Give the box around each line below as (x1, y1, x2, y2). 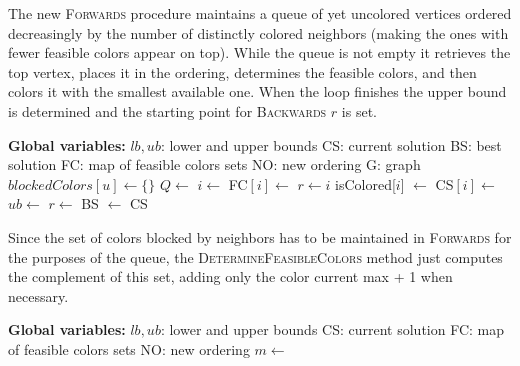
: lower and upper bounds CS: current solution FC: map (160, 319, 505, 340)
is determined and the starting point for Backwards (8, 100, 327, 121)
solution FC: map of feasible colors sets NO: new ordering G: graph (8, 154, 421, 175)
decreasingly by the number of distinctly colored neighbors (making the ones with (8, 22, 509, 43)
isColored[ (335, 173, 396, 194)
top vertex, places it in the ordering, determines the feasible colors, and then (8, 61, 477, 82)
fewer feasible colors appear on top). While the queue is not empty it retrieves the (8, 42, 511, 63)
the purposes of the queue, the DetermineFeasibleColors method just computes (8, 246, 503, 267)
